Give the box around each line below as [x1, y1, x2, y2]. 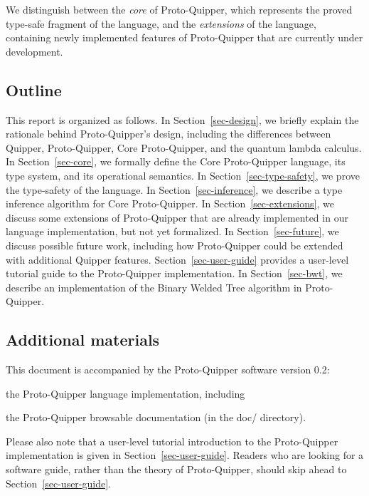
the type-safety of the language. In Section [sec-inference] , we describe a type [6, 182, 343, 197]
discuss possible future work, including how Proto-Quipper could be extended [6, 237, 343, 252]
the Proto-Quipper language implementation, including [6, 386, 245, 401]
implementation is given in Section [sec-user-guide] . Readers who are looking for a [6, 448, 364, 463]
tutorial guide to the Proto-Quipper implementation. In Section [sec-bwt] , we [6, 266, 343, 281]
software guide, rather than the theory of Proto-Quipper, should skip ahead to [6, 462, 347, 477]
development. [6, 43, 63, 58]
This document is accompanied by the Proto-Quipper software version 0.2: [6, 362, 330, 377]
